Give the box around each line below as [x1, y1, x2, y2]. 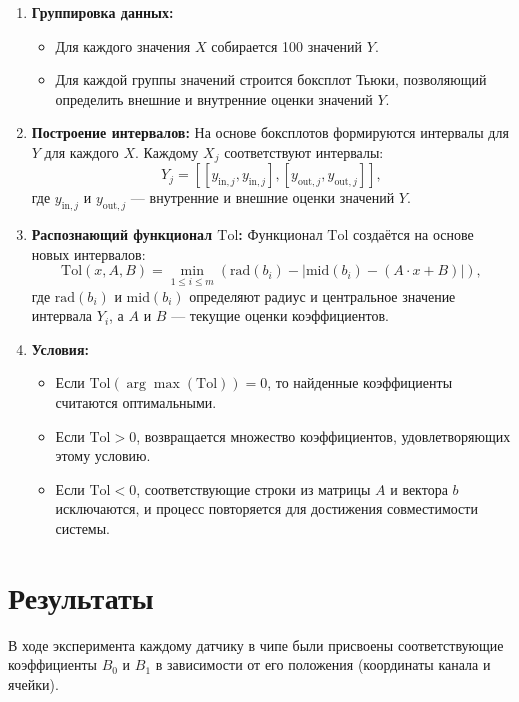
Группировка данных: [31, 2, 174, 22]
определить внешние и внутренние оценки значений [55, 88, 373, 109]
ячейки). [8, 673, 59, 694]
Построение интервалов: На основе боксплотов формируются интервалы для [31, 122, 509, 143]
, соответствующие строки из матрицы [136, 478, 371, 499]
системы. [55, 517, 111, 538]
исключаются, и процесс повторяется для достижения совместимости [55, 498, 478, 519]
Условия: [31, 338, 89, 359]
